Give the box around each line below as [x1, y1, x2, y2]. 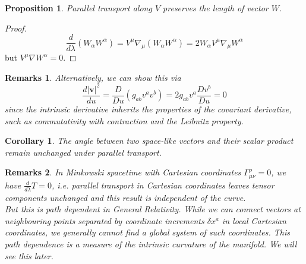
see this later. [5, 249, 53, 262]
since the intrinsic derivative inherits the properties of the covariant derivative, [5, 103, 292, 115]
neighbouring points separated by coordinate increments [5, 214, 204, 227]
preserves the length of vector [163, 2, 269, 14]
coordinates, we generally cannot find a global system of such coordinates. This [5, 226, 291, 238]
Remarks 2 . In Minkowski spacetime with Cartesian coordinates [5, 166, 241, 178]
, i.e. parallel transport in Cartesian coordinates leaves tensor [51, 178, 275, 191]
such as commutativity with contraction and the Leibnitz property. [5, 114, 244, 127]
